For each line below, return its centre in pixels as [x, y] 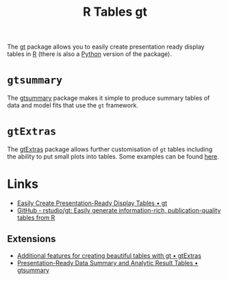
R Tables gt [115, 12]
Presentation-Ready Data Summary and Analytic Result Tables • [107, 263]
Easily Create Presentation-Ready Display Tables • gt [92, 203]
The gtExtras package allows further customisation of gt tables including [110, 149]
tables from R [36, 217]
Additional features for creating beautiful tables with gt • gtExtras [109, 255]
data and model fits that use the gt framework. [73, 105]
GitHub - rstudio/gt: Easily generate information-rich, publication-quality [119, 210]
